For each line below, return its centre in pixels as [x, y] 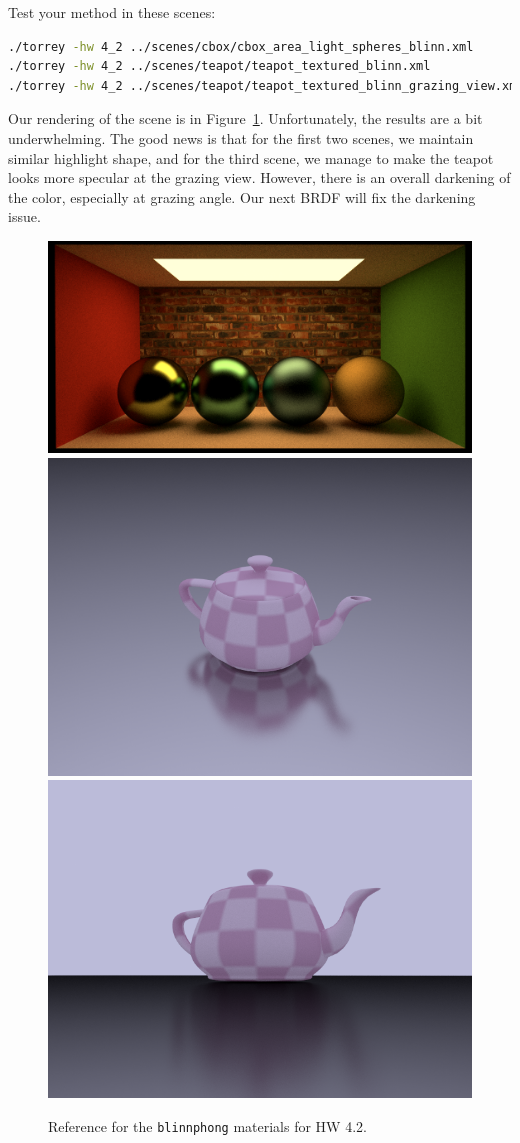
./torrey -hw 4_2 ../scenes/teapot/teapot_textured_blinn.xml [219, 66]
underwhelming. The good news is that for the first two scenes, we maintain [241, 137]
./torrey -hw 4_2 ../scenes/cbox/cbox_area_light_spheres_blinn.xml [241, 46]
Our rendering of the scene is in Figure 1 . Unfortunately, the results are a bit [245, 118]
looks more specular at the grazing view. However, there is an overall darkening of [259, 177]
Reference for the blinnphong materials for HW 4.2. [207, 1125]
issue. [24, 216]
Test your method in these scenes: [112, 12]
